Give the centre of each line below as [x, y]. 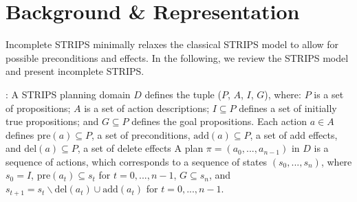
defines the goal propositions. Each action [219, 121]
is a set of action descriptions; [147, 108]
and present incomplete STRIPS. [75, 71]
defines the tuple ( [183, 94]
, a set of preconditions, [141, 134]
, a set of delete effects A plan [140, 148]
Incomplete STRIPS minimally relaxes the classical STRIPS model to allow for [172, 44]
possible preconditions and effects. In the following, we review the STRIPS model [177, 57]
